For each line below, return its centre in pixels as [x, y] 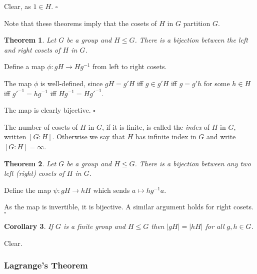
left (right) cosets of [34, 173]
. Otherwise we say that [88, 136]
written [15, 136]
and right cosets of [32, 49]
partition [197, 23]
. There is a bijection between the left [191, 40]
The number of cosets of [41, 126]
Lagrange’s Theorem [46, 265]
